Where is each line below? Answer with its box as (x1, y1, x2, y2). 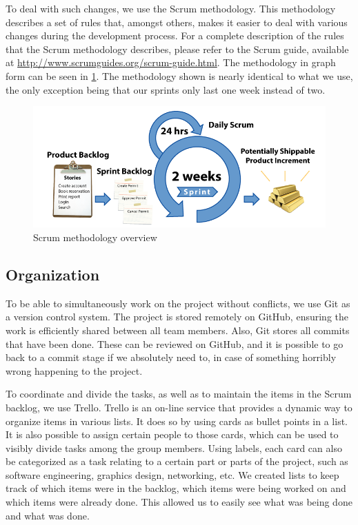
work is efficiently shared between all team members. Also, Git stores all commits (6, 322, 350, 337)
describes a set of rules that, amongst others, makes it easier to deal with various (6, 14, 348, 29)
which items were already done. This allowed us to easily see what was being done (6, 495, 352, 509)
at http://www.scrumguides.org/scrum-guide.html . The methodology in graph (6, 55, 336, 70)
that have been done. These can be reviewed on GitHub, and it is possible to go (6, 336, 344, 351)
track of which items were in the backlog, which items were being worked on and (6, 481, 346, 495)
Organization (6, 263, 100, 285)
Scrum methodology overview (33, 229, 157, 244)
